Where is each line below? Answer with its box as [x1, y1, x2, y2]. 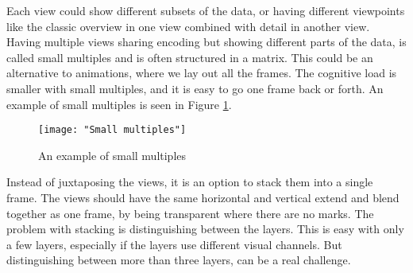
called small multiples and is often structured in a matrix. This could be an [6, 49, 373, 65]
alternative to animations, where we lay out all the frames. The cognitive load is [6, 64, 397, 81]
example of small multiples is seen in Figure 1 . [6, 96, 232, 112]
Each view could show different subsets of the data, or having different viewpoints [6, 2, 405, 18]
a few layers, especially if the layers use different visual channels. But [6, 236, 342, 252]
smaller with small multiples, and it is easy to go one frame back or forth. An [6, 80, 384, 96]
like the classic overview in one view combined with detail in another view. [6, 18, 370, 34]
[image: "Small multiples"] [38, 124, 187, 136]
